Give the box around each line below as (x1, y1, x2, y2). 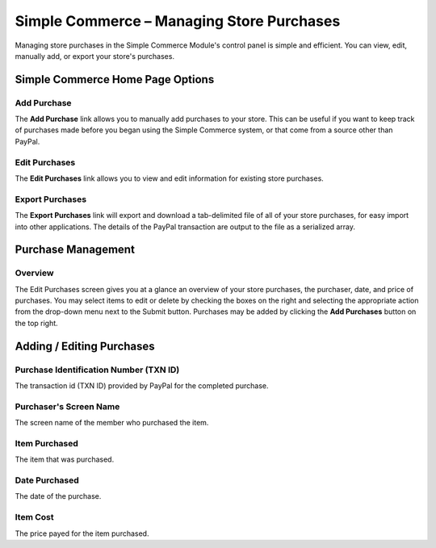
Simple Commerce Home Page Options (15, 73, 215, 86)
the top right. (15, 318, 58, 328)
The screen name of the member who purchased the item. (15, 418, 209, 428)
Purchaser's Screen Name (15, 400, 120, 412)
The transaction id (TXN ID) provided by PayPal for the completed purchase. (15, 381, 270, 391)
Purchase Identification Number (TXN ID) (15, 364, 180, 375)
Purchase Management (15, 243, 135, 257)
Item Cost (15, 512, 54, 523)
